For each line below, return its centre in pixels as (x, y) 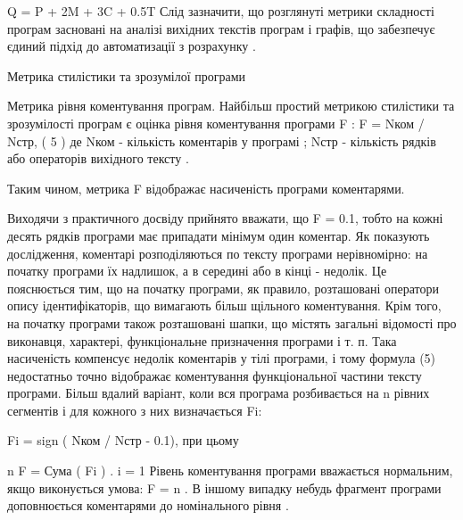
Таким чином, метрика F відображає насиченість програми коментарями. (206, 188)
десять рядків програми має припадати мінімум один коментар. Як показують (219, 235)
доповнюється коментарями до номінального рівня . (148, 505)
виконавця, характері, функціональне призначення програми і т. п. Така (202, 340)
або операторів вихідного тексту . (98, 158)
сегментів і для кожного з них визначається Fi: (135, 410)
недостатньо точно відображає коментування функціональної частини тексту (215, 375)
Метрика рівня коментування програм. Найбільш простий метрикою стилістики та (231, 106)
